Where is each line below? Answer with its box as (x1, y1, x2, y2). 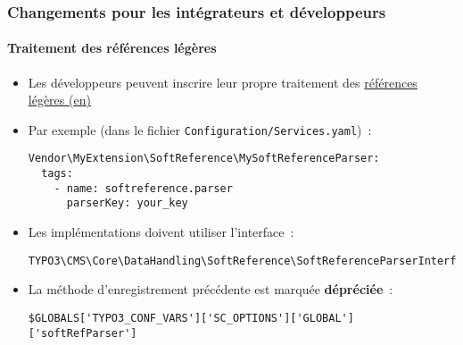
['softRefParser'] (28, 326, 137, 340)
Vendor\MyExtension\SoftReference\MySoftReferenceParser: (28, 152, 380, 165)
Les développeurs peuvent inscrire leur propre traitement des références (28, 72, 418, 91)
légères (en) (28, 90, 91, 109)
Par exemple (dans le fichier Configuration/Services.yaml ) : (28, 120, 372, 139)
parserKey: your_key (66, 197, 188, 210)
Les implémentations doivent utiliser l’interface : (28, 223, 294, 241)
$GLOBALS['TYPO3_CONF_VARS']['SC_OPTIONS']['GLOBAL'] (28, 311, 354, 324)
